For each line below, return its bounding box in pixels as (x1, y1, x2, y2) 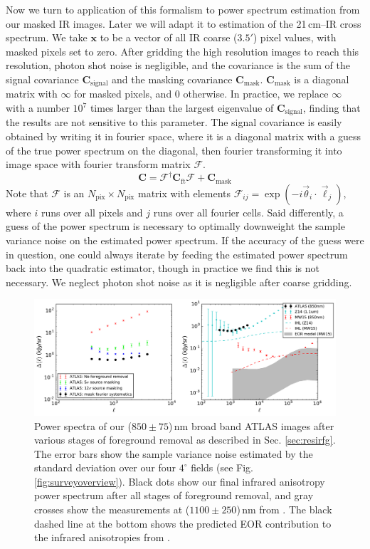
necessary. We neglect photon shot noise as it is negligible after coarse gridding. (6, 274, 352, 289)
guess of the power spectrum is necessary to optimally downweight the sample (6, 219, 345, 234)
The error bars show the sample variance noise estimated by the (34, 446, 313, 461)
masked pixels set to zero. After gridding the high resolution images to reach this (6, 43, 359, 58)
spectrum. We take (6, 30, 88, 45)
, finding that (302, 100, 361, 115)
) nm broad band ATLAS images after (169, 418, 334, 433)
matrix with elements (137, 185, 231, 200)
